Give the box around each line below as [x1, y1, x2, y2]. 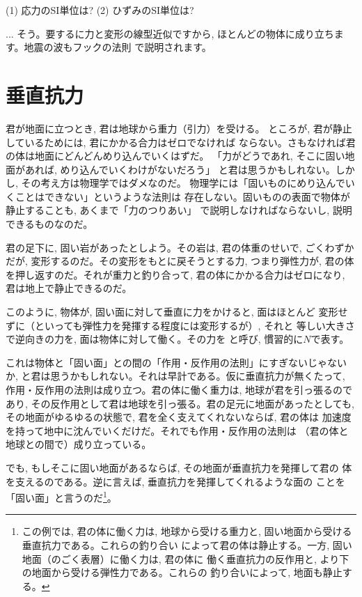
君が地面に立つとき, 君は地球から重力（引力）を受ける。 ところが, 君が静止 [6, 121, 352, 135]
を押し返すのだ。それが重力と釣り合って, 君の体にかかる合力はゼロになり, [6, 267, 345, 281]
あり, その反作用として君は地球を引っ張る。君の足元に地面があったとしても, [6, 396, 354, 410]
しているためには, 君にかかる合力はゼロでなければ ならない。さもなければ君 [6, 134, 356, 149]
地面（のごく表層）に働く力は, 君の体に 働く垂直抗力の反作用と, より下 [22, 551, 349, 566]
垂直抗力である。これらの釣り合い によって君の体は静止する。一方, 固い [22, 538, 352, 552]
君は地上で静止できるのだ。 [6, 281, 132, 295]
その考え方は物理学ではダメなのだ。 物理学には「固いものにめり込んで [21, 176, 345, 190]
